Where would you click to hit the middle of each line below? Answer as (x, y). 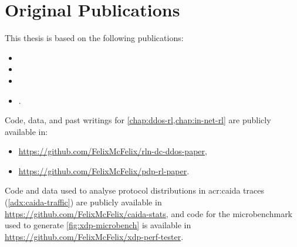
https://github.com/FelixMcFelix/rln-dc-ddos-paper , (113, 151)
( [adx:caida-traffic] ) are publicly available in (83, 202)
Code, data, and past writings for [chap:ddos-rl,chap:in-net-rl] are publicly (138, 120)
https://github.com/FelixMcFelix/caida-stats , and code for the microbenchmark (149, 213)
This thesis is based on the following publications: (94, 38)
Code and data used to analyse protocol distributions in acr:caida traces (134, 190)
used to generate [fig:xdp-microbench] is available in (98, 225)
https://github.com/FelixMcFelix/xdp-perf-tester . (94, 236)
